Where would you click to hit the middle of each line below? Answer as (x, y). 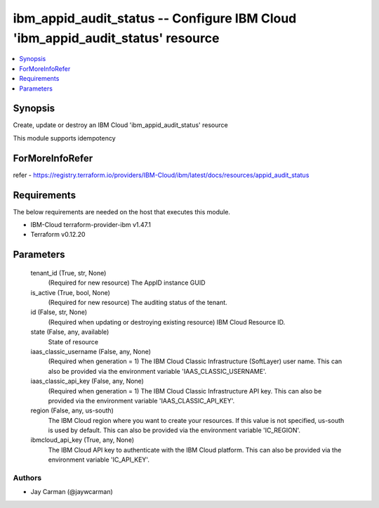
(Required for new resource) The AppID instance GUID (127, 283)
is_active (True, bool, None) (70, 292)
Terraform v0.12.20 (58, 235)
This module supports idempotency (64, 138)
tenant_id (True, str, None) (68, 273)
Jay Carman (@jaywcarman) (72, 492)
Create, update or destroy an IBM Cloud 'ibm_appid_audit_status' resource (120, 125)
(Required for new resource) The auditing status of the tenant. (138, 302)
